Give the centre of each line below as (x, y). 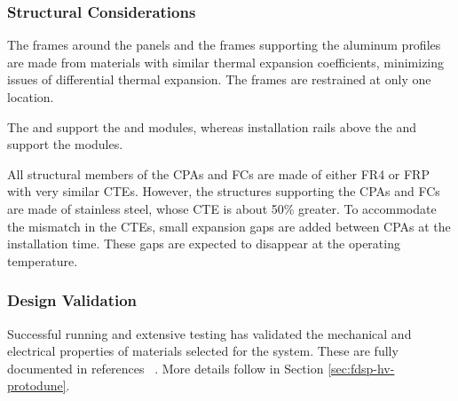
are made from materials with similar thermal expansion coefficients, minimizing (226, 62)
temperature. (43, 260)
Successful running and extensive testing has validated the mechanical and (209, 333)
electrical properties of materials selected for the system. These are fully (203, 351)
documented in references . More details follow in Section (166, 368)
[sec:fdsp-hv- (361, 368)
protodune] (37, 385)
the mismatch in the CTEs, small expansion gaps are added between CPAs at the (229, 226)
